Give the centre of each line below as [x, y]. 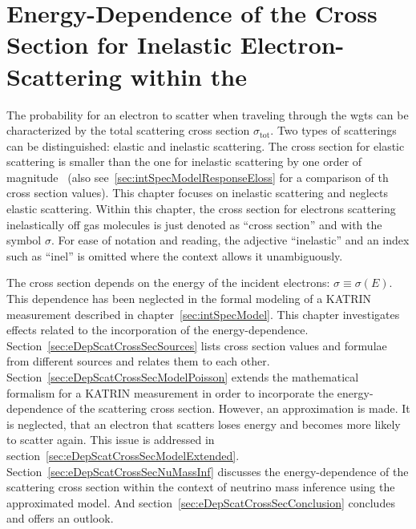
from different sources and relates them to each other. [138, 361]
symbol [24, 240]
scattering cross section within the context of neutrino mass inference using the [201, 487]
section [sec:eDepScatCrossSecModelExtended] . [123, 455]
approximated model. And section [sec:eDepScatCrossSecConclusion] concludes [201, 502]
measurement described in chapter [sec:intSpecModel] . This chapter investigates [203, 314]
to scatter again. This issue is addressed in [111, 440]
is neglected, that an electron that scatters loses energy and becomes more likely [204, 424]
